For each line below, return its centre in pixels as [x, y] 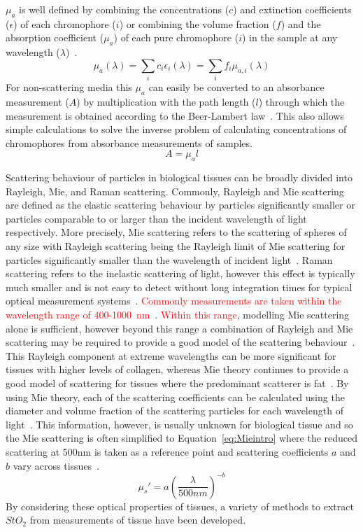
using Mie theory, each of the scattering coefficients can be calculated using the [175, 397]
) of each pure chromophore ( [176, 37]
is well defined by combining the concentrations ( [124, 9]
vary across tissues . [56, 465]
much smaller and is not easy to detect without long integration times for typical [179, 287]
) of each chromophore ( [65, 23]
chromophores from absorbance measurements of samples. [129, 142]
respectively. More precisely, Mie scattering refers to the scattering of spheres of [176, 232]
